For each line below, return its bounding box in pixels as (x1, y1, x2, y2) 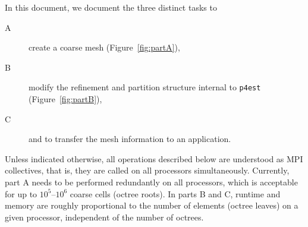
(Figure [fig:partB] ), (29, 93, 102, 105)
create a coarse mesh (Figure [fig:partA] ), (29, 41, 180, 53)
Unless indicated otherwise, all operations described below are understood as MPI (5, 152, 303, 165)
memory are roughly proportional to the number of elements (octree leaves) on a (5, 199, 298, 212)
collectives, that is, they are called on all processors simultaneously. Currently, (5, 164, 290, 176)
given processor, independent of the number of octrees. (5, 210, 204, 223)
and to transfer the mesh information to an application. (29, 133, 231, 145)
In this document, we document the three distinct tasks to (5, 1, 217, 13)
